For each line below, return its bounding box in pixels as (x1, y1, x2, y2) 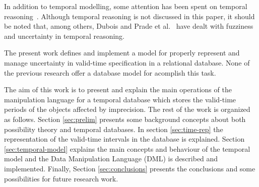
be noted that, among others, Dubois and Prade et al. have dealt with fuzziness (4, 21, 253, 31)
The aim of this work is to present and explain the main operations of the (4, 84, 232, 95)
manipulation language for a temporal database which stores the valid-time (4, 94, 236, 104)
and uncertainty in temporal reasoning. (4, 30, 125, 41)
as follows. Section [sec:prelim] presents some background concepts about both (4, 113, 246, 124)
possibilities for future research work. (4, 173, 118, 183)
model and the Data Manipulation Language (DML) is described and (4, 153, 218, 164)
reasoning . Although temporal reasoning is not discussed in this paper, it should (4, 11, 255, 21)
